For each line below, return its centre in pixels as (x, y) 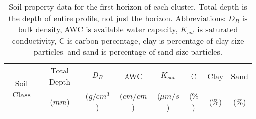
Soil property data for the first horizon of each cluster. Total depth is (128, 7)
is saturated (218, 29)
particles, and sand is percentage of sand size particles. (128, 52)
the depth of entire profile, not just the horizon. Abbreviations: (117, 18)
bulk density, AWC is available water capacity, (98, 29)
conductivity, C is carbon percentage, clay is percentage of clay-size (128, 40)
